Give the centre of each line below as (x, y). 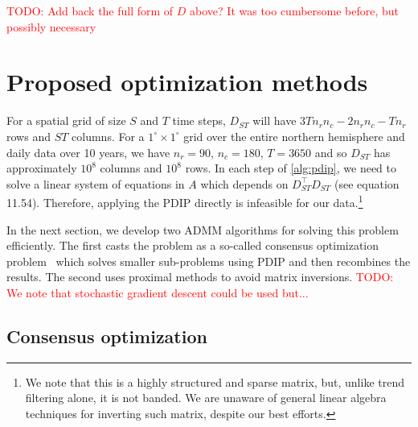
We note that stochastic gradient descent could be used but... (158, 292)
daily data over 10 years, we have (88, 152)
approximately (42, 168)
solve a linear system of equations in (96, 183)
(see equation (367, 183)
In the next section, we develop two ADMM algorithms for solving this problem (203, 229)
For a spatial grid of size (66, 120)
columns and (131, 168)
